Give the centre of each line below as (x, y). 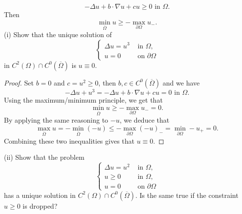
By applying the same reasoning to (56, 120)
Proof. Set (19, 82)
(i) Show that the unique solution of (58, 34)
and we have (181, 82)
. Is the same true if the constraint (187, 195)
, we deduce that (144, 120)
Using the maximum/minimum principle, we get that (83, 100)
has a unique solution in (40, 195)
